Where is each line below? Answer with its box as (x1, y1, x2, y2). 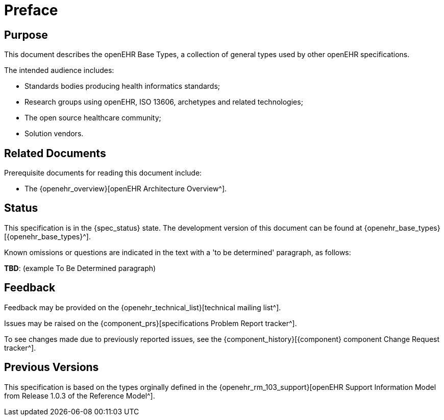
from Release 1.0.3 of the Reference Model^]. (4, 391, 155, 400)
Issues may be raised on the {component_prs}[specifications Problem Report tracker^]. (4, 318, 297, 328)
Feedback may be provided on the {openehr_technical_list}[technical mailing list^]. (4, 303, 281, 312)
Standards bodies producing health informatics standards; (24, 82, 220, 91)
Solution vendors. (24, 129, 84, 138)
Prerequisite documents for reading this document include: (4, 168, 202, 178)
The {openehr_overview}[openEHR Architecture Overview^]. (24, 184, 227, 193)
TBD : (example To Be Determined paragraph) (4, 263, 156, 273)
